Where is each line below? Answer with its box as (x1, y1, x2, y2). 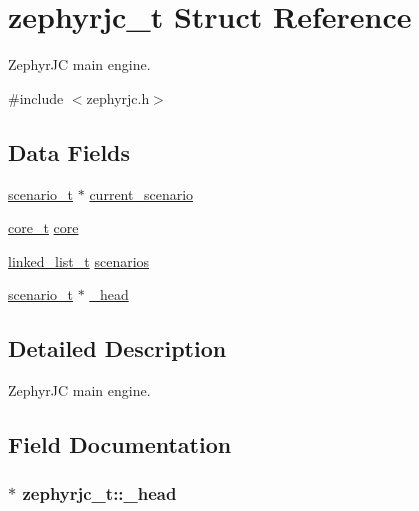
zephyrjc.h (86, 87, 150, 108)
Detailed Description (8, 333, 227, 364)
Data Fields (8, 136, 131, 167)
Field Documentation (8, 429, 232, 460)
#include (8, 87, 64, 108)
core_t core (8, 217, 79, 238)
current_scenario (89, 183, 194, 204)
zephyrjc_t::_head (22, 481, 177, 506)
